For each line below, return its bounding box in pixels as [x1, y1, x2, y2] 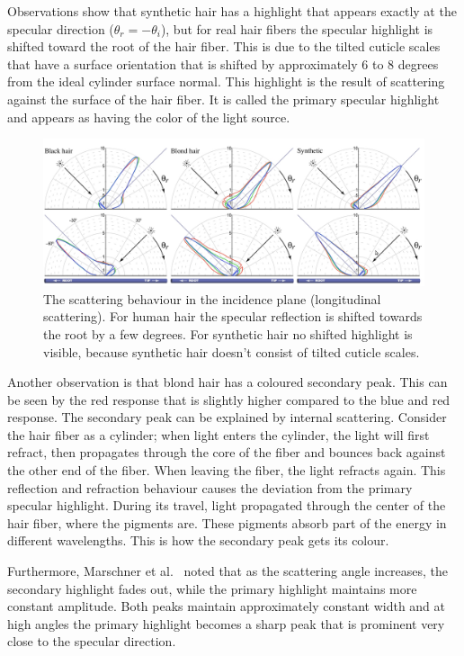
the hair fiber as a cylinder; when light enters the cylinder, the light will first [7, 425, 430, 444]
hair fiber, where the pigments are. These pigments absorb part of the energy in [7, 513, 447, 532]
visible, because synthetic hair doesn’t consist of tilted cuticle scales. [43, 342, 420, 361]
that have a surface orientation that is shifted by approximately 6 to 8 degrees [7, 54, 439, 73]
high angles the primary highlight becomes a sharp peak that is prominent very [7, 614, 445, 633]
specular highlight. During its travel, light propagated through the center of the [7, 496, 446, 515]
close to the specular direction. [7, 632, 176, 651]
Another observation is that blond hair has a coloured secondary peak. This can [7, 373, 448, 391]
